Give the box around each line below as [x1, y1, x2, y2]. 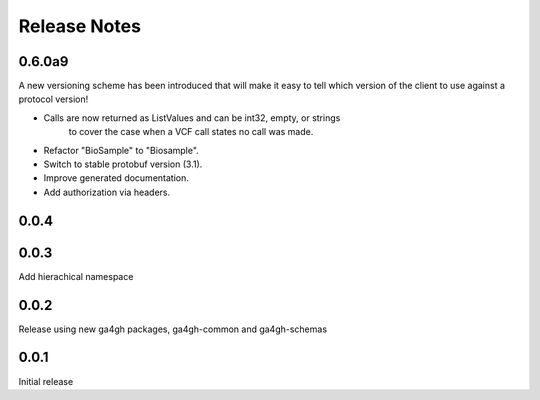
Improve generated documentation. [43, 172, 189, 184]
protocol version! [18, 93, 89, 105]
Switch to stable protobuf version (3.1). [43, 158, 203, 170]
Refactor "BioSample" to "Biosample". [43, 144, 199, 156]
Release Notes [18, 15, 142, 37]
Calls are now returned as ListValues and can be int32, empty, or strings [43, 111, 341, 124]
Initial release [18, 375, 74, 387]
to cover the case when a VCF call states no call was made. [68, 126, 314, 138]
